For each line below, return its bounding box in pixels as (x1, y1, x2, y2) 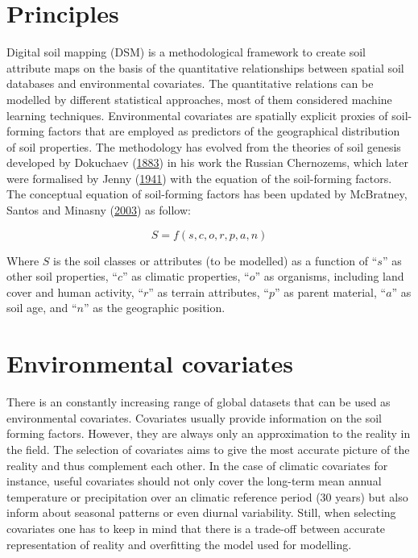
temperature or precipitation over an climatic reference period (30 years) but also (6, 488, 408, 505)
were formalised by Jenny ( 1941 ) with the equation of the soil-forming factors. (6, 169, 392, 186)
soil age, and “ (6, 299, 77, 316)
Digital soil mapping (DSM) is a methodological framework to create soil (6, 44, 366, 60)
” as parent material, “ (274, 283, 387, 300)
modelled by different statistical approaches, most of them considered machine (6, 90, 392, 107)
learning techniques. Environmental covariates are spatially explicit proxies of (6, 106, 388, 123)
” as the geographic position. (83, 299, 226, 316)
